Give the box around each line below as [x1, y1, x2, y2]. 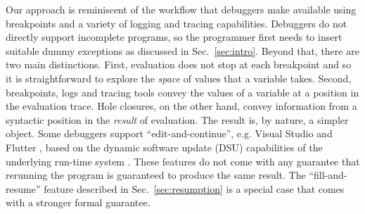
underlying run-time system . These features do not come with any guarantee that [6, 153, 360, 168]
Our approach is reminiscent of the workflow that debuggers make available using [6, 2, 357, 16]
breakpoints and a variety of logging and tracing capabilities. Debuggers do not [6, 15, 347, 30]
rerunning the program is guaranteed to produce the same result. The [6, 168, 306, 182]
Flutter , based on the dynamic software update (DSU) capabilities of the [6, 139, 323, 154]
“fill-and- [309, 168, 347, 182]
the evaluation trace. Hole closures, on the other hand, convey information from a [6, 99, 357, 113]
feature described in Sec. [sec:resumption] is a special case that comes [44, 181, 345, 196]
